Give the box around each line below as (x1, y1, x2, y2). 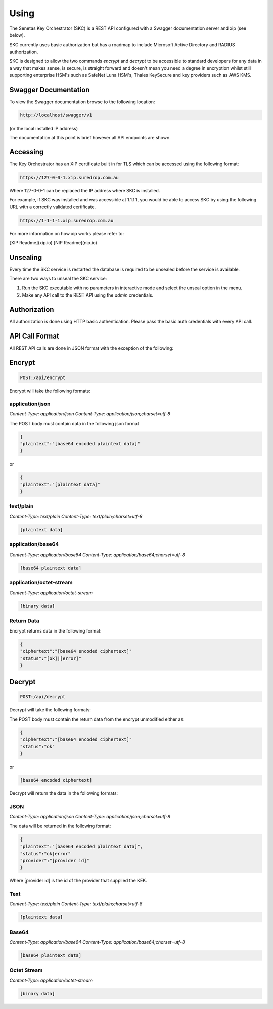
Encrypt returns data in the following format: (9, 627, 102, 634)
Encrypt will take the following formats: (9, 388, 91, 394)
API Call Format (9, 331, 59, 340)
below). (9, 32, 25, 38)
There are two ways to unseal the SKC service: (9, 276, 107, 282)
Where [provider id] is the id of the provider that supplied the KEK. (9, 878, 148, 884)
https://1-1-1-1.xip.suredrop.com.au (20, 218, 114, 223)
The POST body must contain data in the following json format (9, 420, 139, 426)
